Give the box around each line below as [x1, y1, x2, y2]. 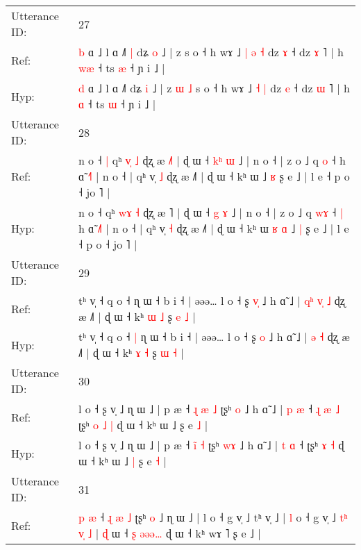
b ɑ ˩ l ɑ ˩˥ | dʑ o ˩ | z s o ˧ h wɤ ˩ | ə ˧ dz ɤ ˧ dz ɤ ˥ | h [78, 44, 344, 60]
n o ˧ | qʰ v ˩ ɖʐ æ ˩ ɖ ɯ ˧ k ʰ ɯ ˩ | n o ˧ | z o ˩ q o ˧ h [78, 152, 346, 168]
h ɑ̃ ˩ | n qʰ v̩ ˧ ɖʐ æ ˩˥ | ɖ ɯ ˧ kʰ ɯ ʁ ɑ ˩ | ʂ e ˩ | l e [78, 220, 349, 236]
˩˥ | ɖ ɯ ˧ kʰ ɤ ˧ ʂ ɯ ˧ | [78, 344, 184, 360]
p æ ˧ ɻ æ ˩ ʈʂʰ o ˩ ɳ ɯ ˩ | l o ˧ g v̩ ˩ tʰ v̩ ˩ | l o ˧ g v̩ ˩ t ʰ [78, 509, 348, 525]
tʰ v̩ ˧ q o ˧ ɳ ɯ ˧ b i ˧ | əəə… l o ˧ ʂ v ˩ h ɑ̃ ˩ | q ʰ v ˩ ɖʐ [78, 292, 345, 308]
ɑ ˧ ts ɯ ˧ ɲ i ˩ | [78, 96, 156, 112]
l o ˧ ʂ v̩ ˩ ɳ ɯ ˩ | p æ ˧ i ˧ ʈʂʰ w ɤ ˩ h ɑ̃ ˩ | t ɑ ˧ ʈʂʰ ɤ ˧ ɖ [78, 437, 344, 453]
